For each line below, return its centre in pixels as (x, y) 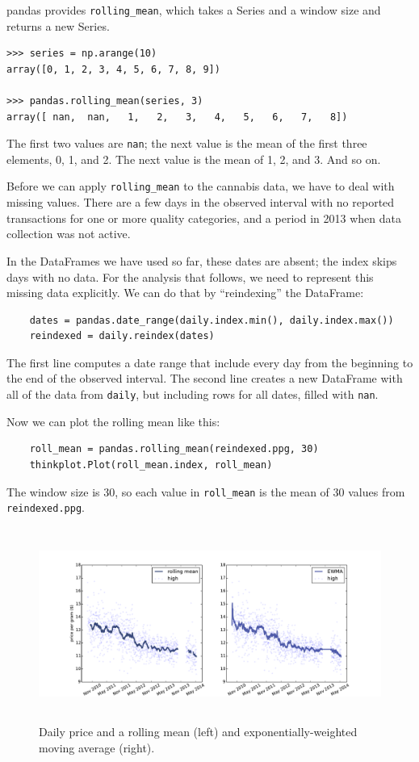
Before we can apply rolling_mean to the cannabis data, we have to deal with (201, 186)
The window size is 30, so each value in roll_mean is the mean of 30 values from (206, 491)
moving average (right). (97, 747)
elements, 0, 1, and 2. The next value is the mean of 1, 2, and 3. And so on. (194, 159)
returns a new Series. (58, 25)
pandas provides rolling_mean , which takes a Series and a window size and (194, 10)
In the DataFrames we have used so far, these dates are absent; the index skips (202, 260)
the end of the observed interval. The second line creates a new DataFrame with (205, 378)
